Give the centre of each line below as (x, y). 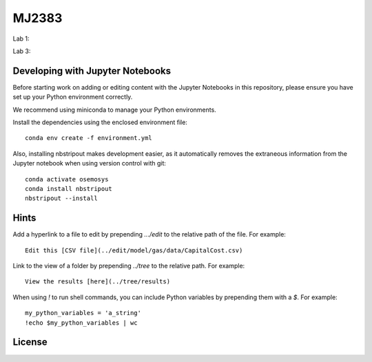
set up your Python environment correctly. (73, 97)
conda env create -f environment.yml (89, 138)
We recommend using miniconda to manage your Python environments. (114, 110)
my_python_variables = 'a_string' (83, 313)
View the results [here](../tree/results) (98, 282)
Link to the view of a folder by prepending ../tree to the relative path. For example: (129, 266)
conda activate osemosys (67, 179)
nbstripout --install (61, 199)
